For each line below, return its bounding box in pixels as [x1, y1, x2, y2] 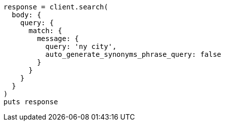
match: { [28, 27, 63, 35]
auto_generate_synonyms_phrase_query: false [45, 50, 222, 58]
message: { [37, 35, 79, 42]
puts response [3, 98, 58, 106]
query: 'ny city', [45, 42, 117, 50]
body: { [11, 11, 41, 19]
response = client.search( [3, 3, 108, 11]
